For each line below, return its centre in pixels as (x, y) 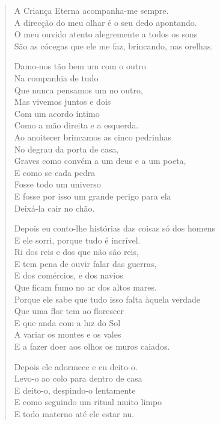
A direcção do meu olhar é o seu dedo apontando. (105, 22)
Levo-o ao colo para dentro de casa (78, 378)
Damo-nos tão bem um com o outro (80, 66)
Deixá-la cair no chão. (54, 208)
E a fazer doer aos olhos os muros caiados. (92, 346)
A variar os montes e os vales (68, 334)
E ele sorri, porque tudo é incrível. (77, 240)
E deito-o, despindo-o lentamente (75, 390)
